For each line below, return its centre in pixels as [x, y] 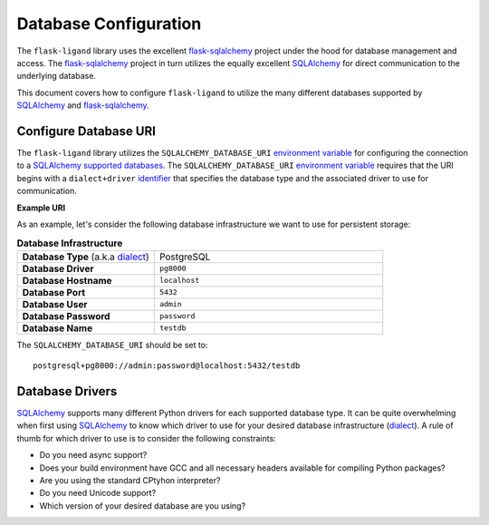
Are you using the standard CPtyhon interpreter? [130, 480]
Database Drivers [67, 391]
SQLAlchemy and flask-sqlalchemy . [83, 105]
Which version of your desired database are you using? [143, 506]
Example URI [41, 208]
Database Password [66, 316]
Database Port [54, 292]
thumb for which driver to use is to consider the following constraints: [146, 438]
